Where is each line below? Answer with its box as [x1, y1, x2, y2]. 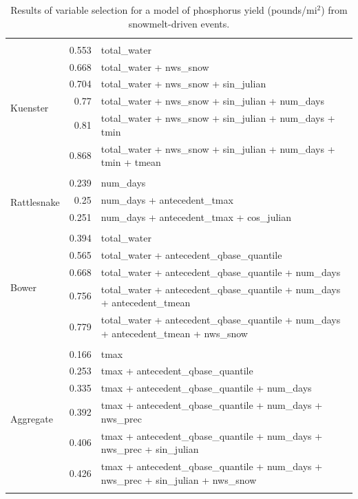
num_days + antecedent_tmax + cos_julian [101, 209, 291, 224]
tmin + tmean [101, 155, 161, 169]
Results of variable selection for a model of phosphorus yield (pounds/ [10, 3, 306, 17]
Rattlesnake [10, 194, 60, 209]
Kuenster [10, 100, 49, 115]
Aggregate [10, 411, 53, 425]
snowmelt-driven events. [128, 16, 230, 30]
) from [321, 3, 348, 17]
